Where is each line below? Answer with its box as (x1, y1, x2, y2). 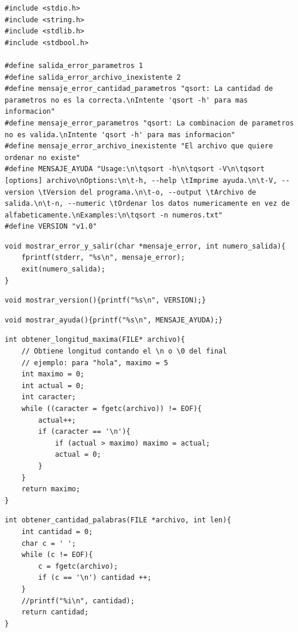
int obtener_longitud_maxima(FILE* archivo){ (5, 335, 185, 344)
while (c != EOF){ (21, 551, 93, 559)
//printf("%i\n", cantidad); (21, 596, 135, 605)
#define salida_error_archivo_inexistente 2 (5, 73, 181, 81)
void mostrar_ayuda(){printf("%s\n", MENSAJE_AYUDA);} (5, 315, 223, 324)
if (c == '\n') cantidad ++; (38, 573, 152, 582)
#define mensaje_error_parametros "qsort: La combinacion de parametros (5, 118, 294, 127)
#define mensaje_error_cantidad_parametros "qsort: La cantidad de (5, 84, 273, 93)
